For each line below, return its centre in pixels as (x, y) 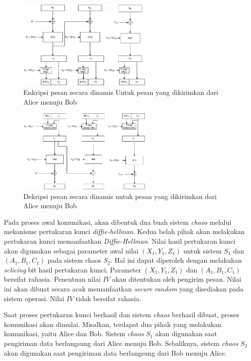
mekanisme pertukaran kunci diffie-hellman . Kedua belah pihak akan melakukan (124, 231)
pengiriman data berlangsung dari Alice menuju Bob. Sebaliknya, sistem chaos (121, 343)
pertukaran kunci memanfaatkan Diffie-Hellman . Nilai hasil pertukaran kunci (120, 241)
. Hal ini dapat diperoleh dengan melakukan (176, 260)
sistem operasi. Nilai (34, 298)
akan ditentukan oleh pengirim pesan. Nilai (177, 279)
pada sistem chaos (74, 260)
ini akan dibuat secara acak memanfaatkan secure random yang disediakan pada (124, 289)
